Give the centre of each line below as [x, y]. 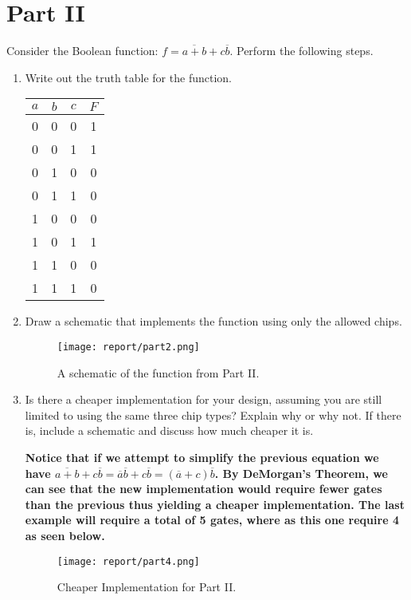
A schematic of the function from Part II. [158, 372]
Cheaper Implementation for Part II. [147, 587]
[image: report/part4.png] [128, 561]
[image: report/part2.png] [128, 347]
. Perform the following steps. [301, 51]
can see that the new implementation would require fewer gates [204, 489]
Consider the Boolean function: [82, 51]
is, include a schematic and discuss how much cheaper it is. [169, 430]
